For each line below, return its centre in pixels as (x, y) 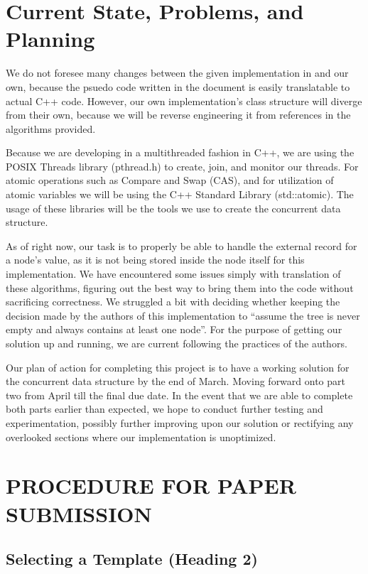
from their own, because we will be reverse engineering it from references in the (178, 115)
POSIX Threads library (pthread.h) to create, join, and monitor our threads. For (182, 166)
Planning (50, 39)
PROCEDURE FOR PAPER (151, 486)
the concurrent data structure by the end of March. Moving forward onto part (175, 381)
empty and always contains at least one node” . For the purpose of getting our (174, 329)
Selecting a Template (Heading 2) (132, 559)
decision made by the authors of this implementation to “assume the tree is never (183, 315)
